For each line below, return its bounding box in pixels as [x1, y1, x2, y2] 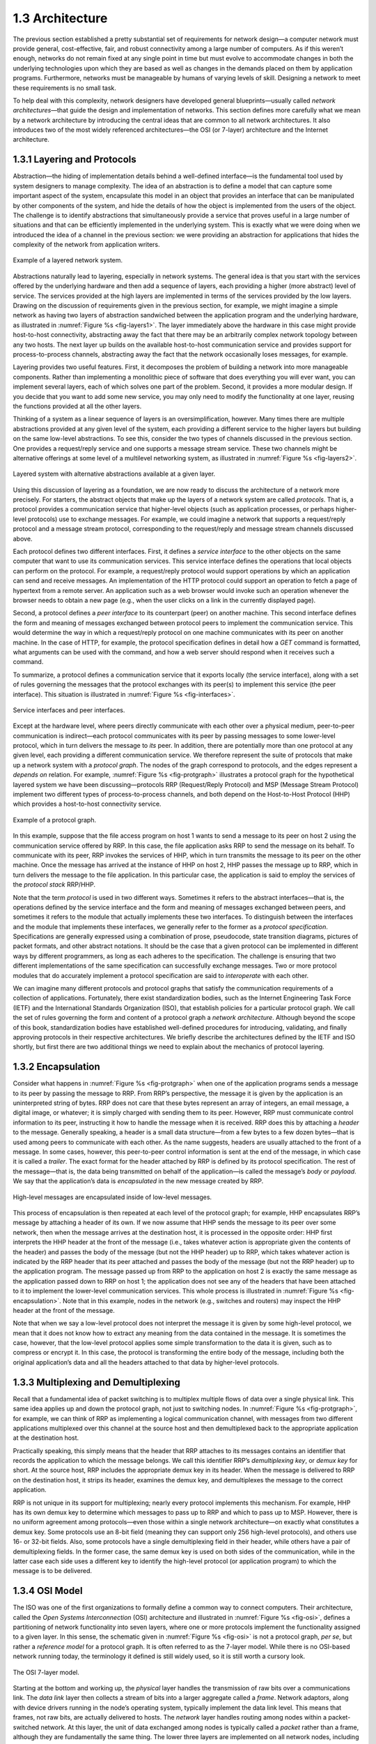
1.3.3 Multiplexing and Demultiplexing [13, 1376, 180, 1388]
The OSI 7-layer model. [13, 1668, 79, 1676]
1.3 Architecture [13, 10, 108, 26]
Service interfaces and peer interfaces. [13, 705, 125, 714]
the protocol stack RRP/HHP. [13, 880, 95, 889]
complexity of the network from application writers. [13, 241, 160, 249]
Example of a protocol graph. [13, 815, 97, 824]
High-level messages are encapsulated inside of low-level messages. [13, 1193, 212, 1201]
